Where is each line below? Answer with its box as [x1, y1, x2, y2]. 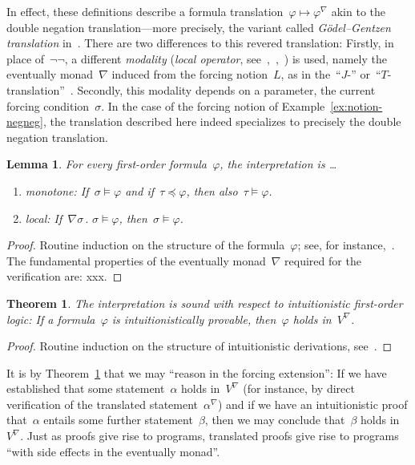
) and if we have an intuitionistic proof [217, 395, 408, 412]
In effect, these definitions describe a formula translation [6, 3, 284, 19]
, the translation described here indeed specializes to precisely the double [42, 113, 401, 130]
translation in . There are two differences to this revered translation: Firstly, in [6, 34, 394, 51]
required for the [284, 252, 361, 269]
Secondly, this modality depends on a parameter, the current [77, 81, 376, 98]
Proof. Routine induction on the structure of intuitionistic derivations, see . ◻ [6, 338, 393, 354]
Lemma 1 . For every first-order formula [6, 156, 207, 172]
